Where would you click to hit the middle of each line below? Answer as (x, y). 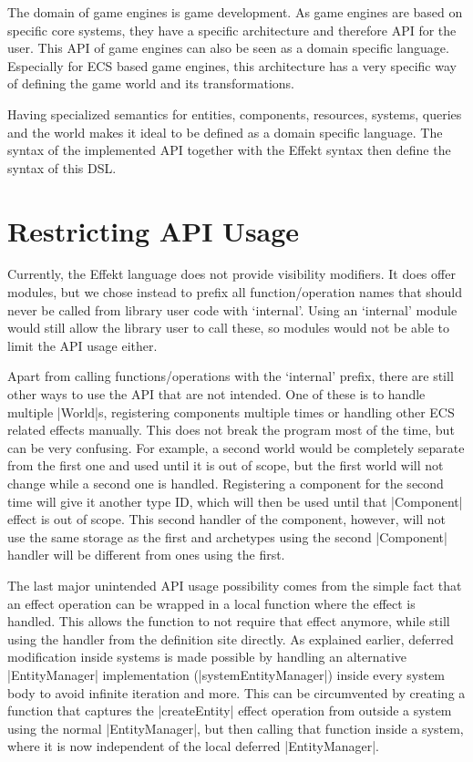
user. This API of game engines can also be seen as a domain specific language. (228, 48)
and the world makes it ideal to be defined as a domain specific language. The (225, 132)
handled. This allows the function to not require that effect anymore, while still (229, 621)
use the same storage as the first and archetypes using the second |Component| (227, 536)
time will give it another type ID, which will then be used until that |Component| (235, 501)
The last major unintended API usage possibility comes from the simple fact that (235, 585)
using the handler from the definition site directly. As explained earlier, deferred (231, 638)
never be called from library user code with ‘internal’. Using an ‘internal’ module (232, 309)
